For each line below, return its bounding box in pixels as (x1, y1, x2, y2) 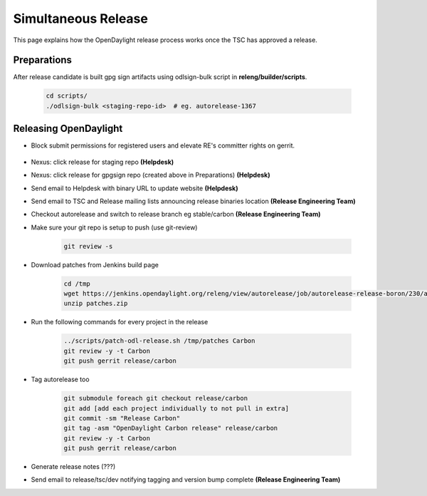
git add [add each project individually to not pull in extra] (63, 404, 290, 413)
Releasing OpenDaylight (13, 123, 123, 135)
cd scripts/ (46, 92, 88, 100)
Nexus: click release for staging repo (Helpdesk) (31, 157, 174, 166)
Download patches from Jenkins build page (31, 260, 159, 269)
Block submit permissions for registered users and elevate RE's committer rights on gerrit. (31, 141, 295, 150)
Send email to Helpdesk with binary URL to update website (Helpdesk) (31, 184, 238, 192)
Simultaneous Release (13, 11, 149, 26)
